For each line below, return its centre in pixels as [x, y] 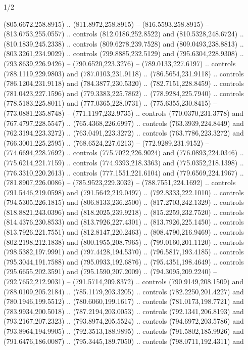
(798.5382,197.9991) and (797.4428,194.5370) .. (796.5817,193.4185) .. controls [124, 252]
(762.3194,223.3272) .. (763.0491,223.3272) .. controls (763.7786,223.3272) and [124, 133]
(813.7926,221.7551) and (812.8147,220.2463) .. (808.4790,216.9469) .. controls [124, 232]
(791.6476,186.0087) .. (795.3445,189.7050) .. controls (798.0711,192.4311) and [124, 341]
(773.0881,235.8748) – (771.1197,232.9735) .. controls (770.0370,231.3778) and [123, 113]
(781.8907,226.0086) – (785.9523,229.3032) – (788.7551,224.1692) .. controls [120, 182]
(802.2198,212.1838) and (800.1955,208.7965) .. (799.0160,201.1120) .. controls [124, 242]
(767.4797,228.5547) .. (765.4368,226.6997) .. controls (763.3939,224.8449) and [124, 123]
